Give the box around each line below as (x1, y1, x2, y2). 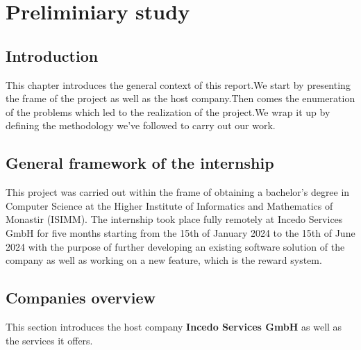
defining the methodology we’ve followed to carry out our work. (6, 118, 276, 133)
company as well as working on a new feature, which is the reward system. (6, 253, 322, 267)
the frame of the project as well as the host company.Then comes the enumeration (6, 91, 355, 106)
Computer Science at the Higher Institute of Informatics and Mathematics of (6, 198, 333, 212)
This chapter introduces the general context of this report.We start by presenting (6, 77, 351, 92)
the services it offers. (6, 333, 93, 347)
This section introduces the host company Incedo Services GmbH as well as (6, 319, 342, 333)
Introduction (6, 44, 99, 66)
